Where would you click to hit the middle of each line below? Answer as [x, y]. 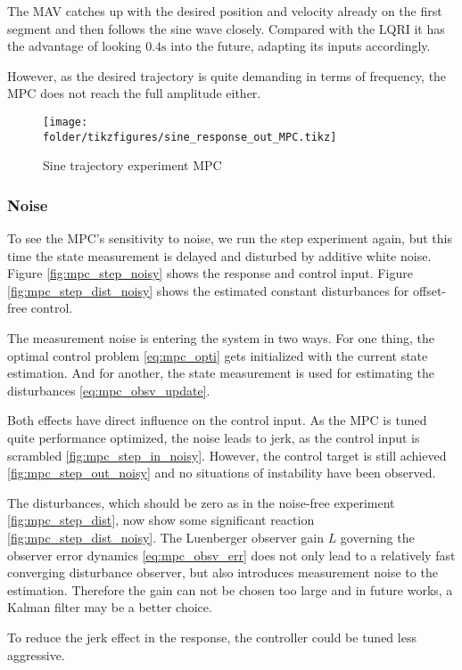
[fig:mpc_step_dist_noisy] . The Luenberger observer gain [165, 537]
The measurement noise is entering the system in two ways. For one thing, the [221, 338]
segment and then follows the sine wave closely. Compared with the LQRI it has [226, 28]
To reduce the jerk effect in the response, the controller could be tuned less [212, 637]
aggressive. [36, 654]
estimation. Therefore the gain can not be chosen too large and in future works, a [230, 589]
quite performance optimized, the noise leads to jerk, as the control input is [214, 438]
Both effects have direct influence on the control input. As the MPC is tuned [217, 420]
